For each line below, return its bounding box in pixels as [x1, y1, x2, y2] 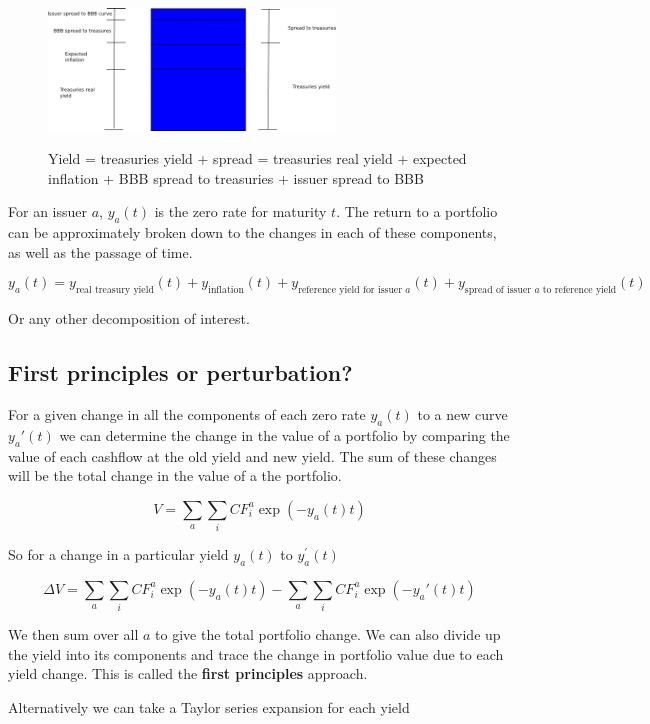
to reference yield [542, 285, 617, 296]
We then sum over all [8, 624, 139, 645]
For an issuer [8, 201, 87, 222]
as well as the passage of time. [8, 241, 193, 262]
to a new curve [417, 403, 508, 424]
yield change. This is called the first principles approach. [8, 663, 368, 684]
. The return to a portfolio [336, 201, 498, 222]
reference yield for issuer [298, 285, 403, 296]
